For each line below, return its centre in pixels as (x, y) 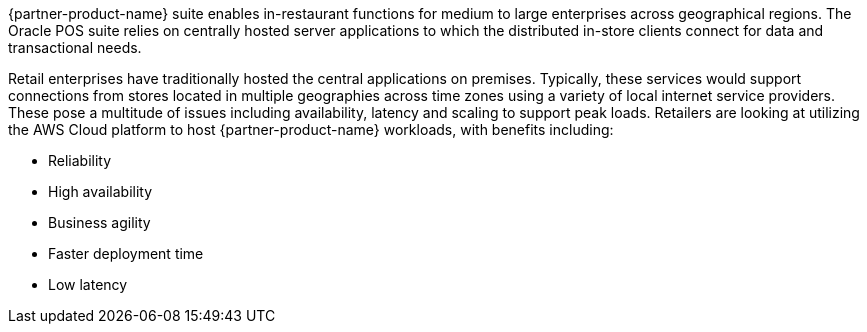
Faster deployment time (126, 253)
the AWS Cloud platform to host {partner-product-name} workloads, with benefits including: (311, 129)
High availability (100, 191)
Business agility (99, 222)
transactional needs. (75, 47)
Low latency (88, 284)
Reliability (80, 160)
